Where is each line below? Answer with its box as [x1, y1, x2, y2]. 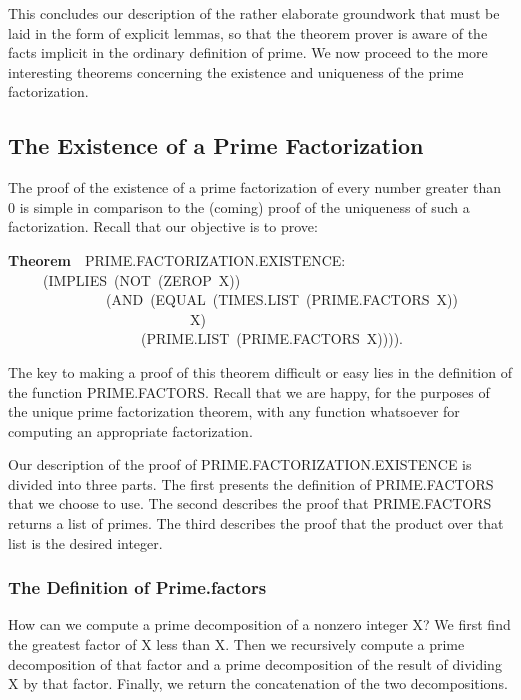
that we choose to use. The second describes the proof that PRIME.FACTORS [8, 493, 492, 514]
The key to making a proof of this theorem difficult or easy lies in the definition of [8, 361, 512, 382]
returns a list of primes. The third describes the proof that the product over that [8, 513, 504, 534]
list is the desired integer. [8, 532, 163, 553]
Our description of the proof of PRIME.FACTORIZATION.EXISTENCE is [8, 454, 472, 475]
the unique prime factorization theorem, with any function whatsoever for [8, 401, 460, 422]
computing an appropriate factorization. [8, 420, 253, 441]
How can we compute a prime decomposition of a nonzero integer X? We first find [8, 614, 511, 635]
